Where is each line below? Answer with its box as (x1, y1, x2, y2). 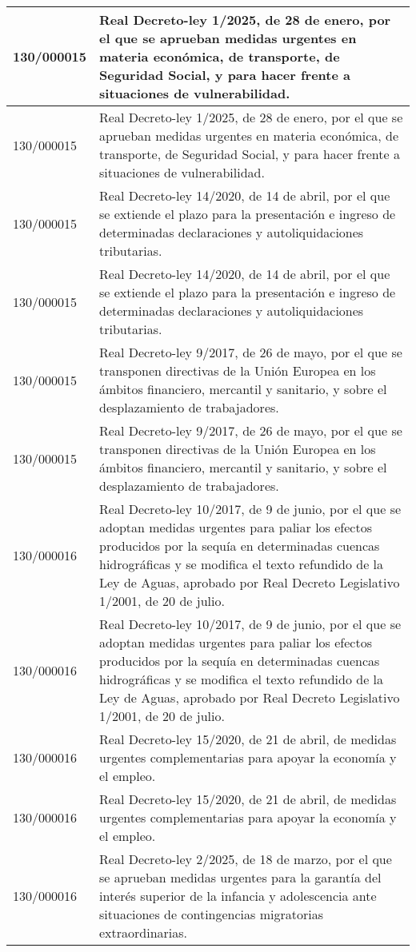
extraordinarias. (99, 923, 188, 942)
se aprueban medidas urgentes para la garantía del (99, 868, 382, 886)
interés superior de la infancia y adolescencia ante (99, 886, 377, 905)
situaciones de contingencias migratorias (99, 905, 324, 923)
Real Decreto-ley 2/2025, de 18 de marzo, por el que (99, 850, 392, 868)
